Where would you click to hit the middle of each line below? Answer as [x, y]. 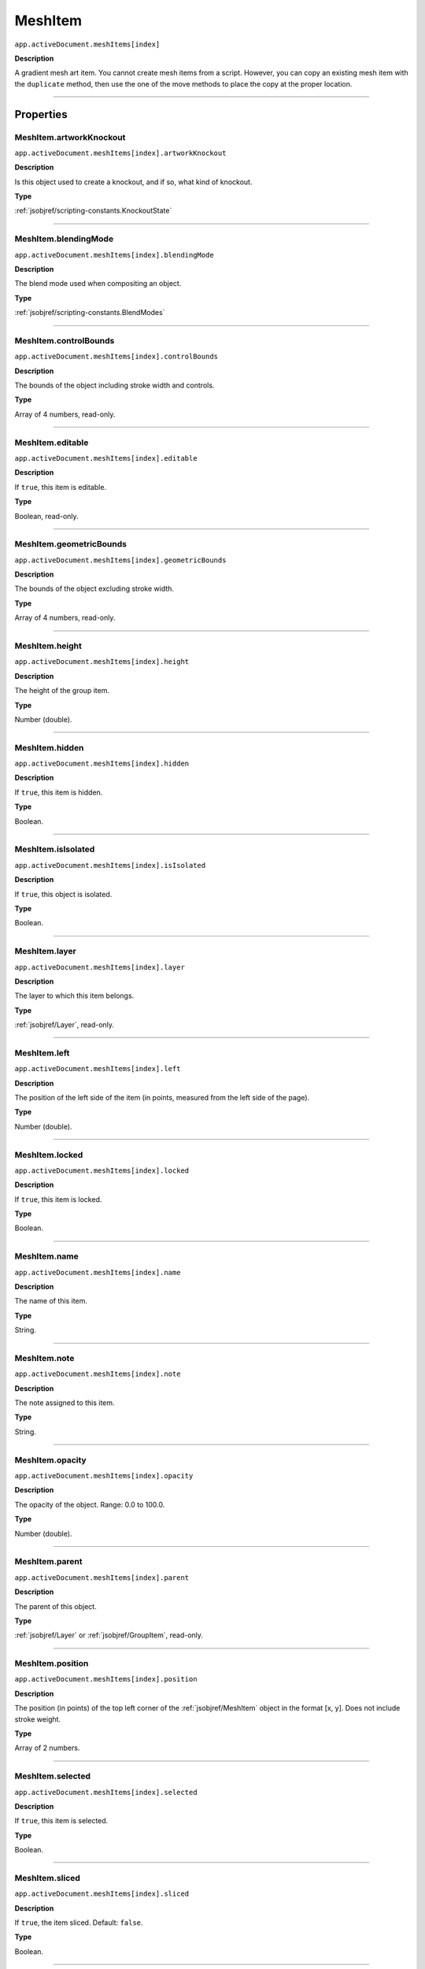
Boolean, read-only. [46, 516]
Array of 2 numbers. [47, 1748]
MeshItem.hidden [49, 747]
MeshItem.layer [45, 951]
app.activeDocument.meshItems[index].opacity [104, 1476]
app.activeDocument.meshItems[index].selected [106, 1792]
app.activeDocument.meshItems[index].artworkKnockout [120, 153]
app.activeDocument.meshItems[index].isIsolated [110, 865]
